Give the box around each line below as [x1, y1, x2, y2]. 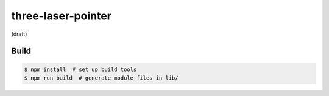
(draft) [11, 30, 27, 38]
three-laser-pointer [11, 9, 112, 22]
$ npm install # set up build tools [24, 66, 137, 73]
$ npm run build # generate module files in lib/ [24, 74, 179, 81]
